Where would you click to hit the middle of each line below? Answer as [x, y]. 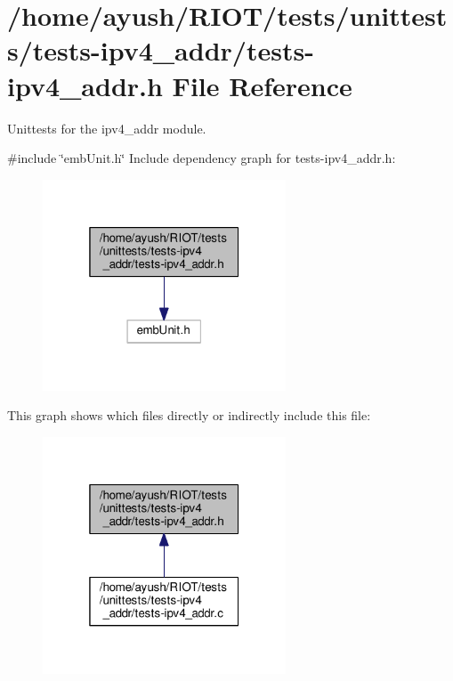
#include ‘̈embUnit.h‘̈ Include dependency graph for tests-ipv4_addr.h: [202, 158]
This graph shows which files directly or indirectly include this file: [189, 415]
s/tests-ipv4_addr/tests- [161, 50]
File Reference [262, 85]
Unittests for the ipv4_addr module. [107, 128]
